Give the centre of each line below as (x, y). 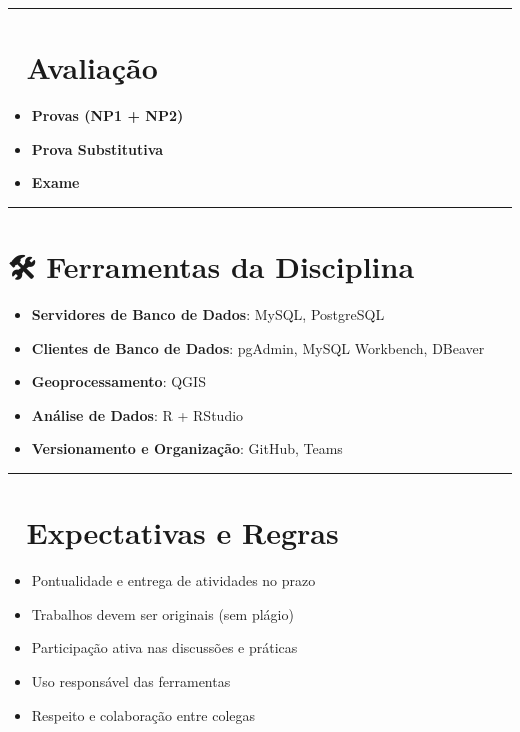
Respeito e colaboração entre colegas (143, 714)
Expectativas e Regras (182, 532)
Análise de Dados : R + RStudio (137, 414)
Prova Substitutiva (97, 148)
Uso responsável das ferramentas (131, 680)
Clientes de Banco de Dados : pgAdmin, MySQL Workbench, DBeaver (258, 347)
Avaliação (92, 67)
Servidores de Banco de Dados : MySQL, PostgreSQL (208, 314)
